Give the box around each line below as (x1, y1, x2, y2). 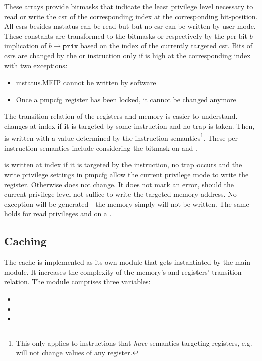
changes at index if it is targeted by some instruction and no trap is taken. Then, (4, 120, 255, 131)
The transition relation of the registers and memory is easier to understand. (4, 111, 238, 121)
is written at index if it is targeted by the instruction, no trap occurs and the (4, 159, 242, 170)
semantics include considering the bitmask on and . (39, 142, 198, 153)
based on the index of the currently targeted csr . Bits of (80, 40, 252, 51)
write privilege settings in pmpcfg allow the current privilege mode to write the (4, 169, 249, 179)
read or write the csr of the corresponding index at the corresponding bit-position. (4, 11, 258, 21)
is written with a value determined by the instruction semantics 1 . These (4, 131, 226, 143)
